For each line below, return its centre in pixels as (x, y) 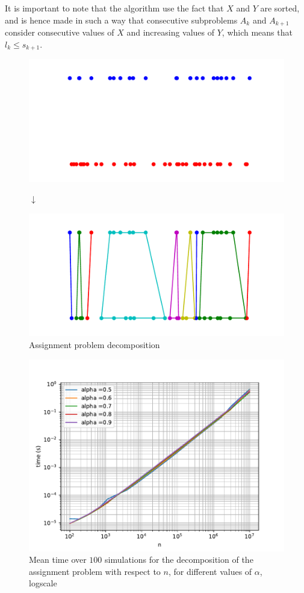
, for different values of (210, 571)
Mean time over (58, 560)
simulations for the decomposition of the (179, 560)
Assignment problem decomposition (95, 345)
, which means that (257, 32)
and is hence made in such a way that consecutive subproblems (121, 20)
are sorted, (280, 8)
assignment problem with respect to (95, 571)
